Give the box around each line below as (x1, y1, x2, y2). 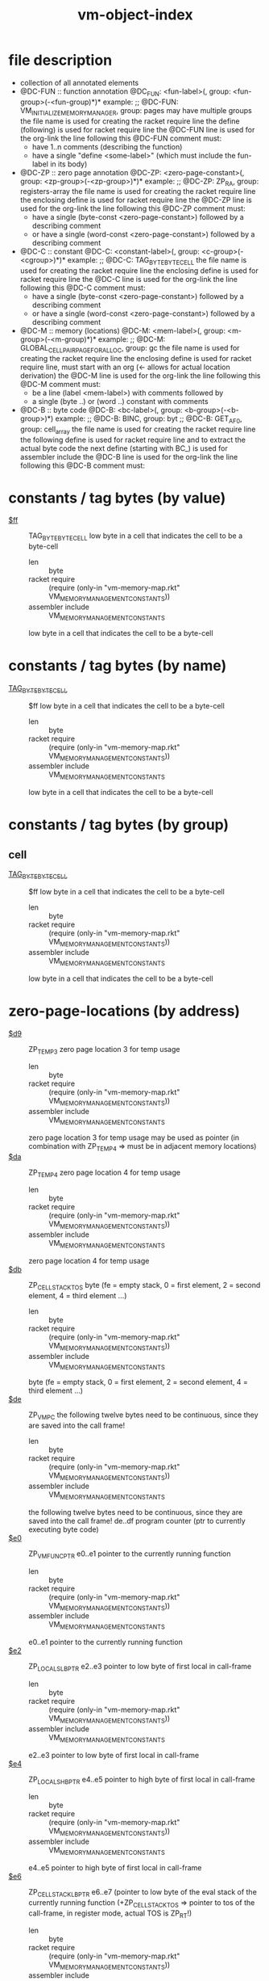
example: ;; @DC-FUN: (102, 97, 179, 107)
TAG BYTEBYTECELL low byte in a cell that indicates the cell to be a (28, 531, 243, 543)
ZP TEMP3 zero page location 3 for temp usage (28, 1044, 180, 1056)
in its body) (49, 159, 88, 169)
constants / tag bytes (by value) (8, 489, 226, 507)
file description (8, 51, 113, 69)
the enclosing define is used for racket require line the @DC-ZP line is (19, 196, 252, 205)
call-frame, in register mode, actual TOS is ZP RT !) (28, 1908, 192, 1920)
